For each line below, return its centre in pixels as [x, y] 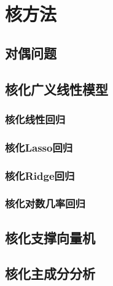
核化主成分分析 [50, 273]
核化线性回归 [35, 119]
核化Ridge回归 [40, 175]
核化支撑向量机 [50, 237]
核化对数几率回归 [45, 203]
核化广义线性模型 [56, 89]
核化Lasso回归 [39, 147]
